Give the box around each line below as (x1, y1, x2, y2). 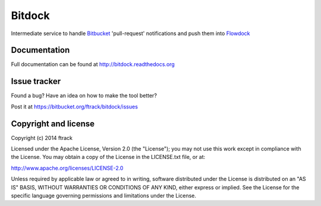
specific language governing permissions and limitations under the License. (11, 192, 196, 199)
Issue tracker (11, 76, 61, 86)
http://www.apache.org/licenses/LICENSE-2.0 (11, 164, 124, 171)
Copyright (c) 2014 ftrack (11, 134, 73, 141)
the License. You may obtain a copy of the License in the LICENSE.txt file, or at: (11, 154, 206, 161)
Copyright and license (11, 118, 95, 129)
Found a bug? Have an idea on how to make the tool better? (11, 92, 158, 99)
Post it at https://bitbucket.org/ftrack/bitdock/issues (11, 103, 138, 110)
